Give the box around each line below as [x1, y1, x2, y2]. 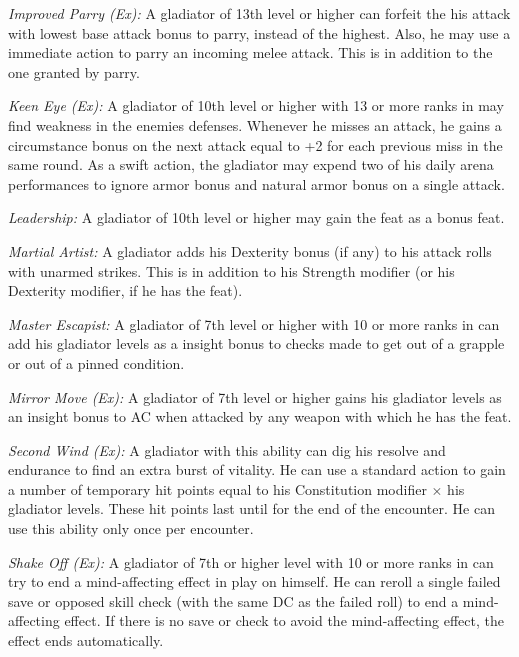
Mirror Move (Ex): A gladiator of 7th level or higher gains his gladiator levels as [8, 386, 502, 407]
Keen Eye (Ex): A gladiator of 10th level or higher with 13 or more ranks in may [8, 95, 504, 116]
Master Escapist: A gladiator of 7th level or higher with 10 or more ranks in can [8, 313, 500, 334]
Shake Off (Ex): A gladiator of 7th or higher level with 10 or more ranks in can [8, 551, 494, 572]
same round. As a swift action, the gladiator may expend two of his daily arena [8, 154, 494, 175]
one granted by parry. [8, 61, 140, 82]
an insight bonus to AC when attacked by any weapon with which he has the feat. [8, 406, 512, 427]
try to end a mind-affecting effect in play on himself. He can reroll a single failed [8, 571, 501, 592]
